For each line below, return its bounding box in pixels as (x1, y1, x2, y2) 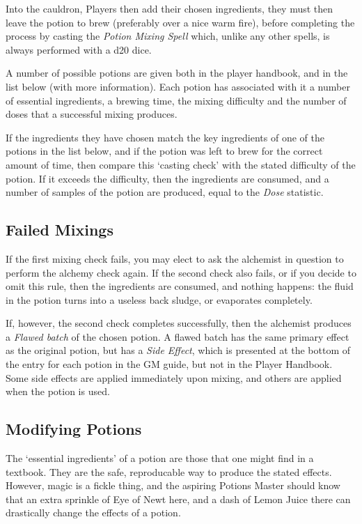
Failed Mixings (6, 219, 113, 240)
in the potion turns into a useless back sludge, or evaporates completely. (6, 292, 313, 307)
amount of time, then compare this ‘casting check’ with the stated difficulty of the (6, 157, 356, 171)
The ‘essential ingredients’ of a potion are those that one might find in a (6, 451, 314, 465)
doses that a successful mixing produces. (6, 107, 178, 121)
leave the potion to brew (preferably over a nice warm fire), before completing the (6, 15, 355, 29)
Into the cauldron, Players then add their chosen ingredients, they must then (6, 1, 333, 15)
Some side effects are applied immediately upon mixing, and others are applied (6, 370, 342, 385)
